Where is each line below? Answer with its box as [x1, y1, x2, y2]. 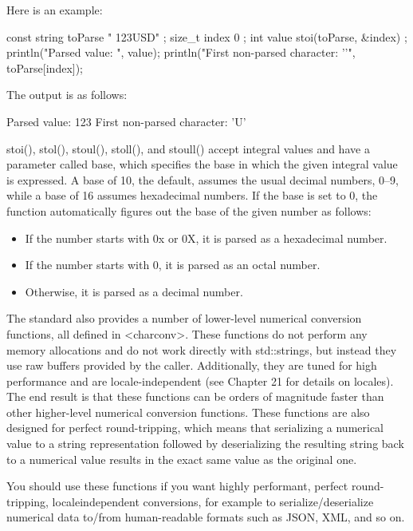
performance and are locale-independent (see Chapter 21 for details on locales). [6, 372, 394, 389]
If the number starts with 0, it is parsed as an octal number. [25, 256, 321, 273]
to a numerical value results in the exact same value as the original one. [6, 450, 357, 467]
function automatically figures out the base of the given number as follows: [6, 202, 372, 219]
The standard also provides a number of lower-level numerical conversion [6, 310, 362, 327]
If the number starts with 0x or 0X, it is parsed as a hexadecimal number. [25, 229, 387, 246]
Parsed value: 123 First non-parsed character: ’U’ [6, 113, 246, 129]
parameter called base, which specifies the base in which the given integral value [6, 156, 398, 172]
